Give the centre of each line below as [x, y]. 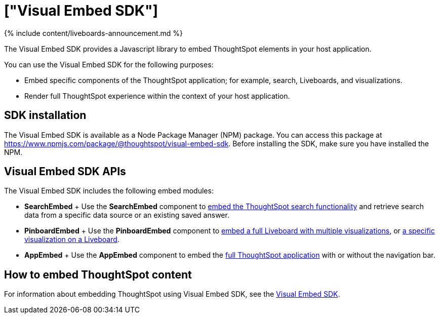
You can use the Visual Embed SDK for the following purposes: [109, 64]
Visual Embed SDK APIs [65, 172]
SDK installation [45, 115]
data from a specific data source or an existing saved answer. [127, 215]
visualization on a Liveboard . [72, 240]
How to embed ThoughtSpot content [98, 274]
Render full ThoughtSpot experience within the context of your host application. [157, 96]
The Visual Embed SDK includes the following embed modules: [109, 191]
